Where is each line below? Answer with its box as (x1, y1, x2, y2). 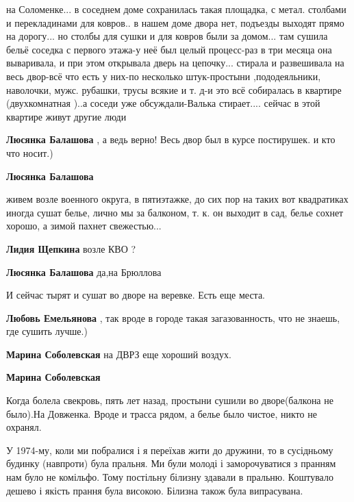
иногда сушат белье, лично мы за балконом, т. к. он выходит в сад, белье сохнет (6, 205, 344, 219)
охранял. (6, 420, 42, 434)
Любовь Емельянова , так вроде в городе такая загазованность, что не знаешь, (6, 310, 340, 325)
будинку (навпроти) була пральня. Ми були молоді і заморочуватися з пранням (6, 456, 336, 470)
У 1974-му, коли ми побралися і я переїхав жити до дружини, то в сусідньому (6, 442, 333, 457)
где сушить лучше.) (6, 324, 88, 338)
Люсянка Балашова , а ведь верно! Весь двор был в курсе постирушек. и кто (6, 132, 336, 147)
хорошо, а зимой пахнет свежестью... (6, 218, 162, 233)
